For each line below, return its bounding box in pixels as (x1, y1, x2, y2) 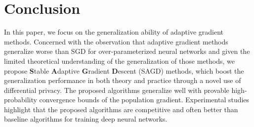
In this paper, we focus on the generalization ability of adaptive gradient (4, 27, 224, 37)
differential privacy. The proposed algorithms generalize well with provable (4, 85, 229, 95)
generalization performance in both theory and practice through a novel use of (4, 75, 241, 85)
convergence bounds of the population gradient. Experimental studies (39, 94, 250, 105)
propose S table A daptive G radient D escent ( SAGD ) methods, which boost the (4, 65, 244, 76)
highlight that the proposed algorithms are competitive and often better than (4, 104, 238, 114)
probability (4, 94, 37, 105)
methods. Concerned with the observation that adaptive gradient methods (4, 36, 228, 46)
